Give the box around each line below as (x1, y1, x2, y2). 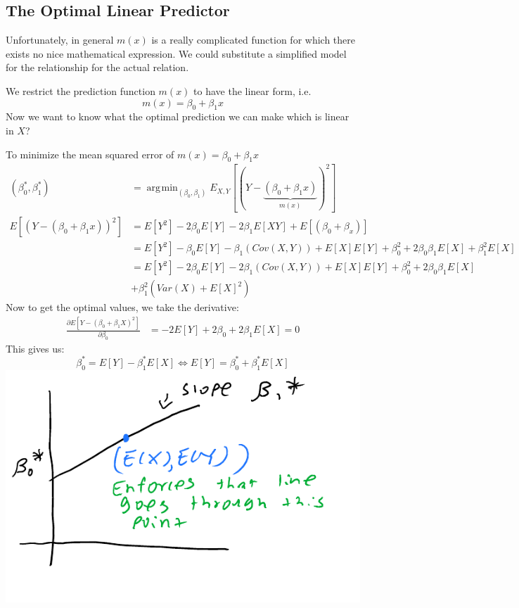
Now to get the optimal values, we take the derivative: (6, 300, 239, 315)
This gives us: (6, 341, 65, 355)
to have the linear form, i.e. (193, 83, 312, 98)
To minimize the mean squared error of (6, 146, 174, 161)
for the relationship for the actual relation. (6, 60, 189, 75)
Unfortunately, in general (6, 32, 114, 47)
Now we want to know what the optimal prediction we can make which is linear (6, 109, 350, 124)
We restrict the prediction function (6, 83, 155, 98)
